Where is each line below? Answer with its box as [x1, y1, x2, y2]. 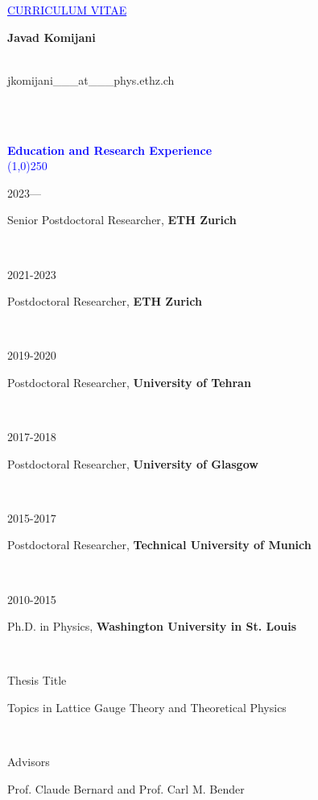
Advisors [7, 753, 50, 770]
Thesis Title [7, 672, 67, 689]
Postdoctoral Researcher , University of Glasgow [7, 455, 258, 472]
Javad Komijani [7, 28, 96, 45]
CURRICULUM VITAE [7, 2, 127, 18]
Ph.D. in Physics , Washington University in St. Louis [7, 618, 297, 635]
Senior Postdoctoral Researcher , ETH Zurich [7, 211, 237, 228]
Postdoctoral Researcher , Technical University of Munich [7, 536, 312, 553]
